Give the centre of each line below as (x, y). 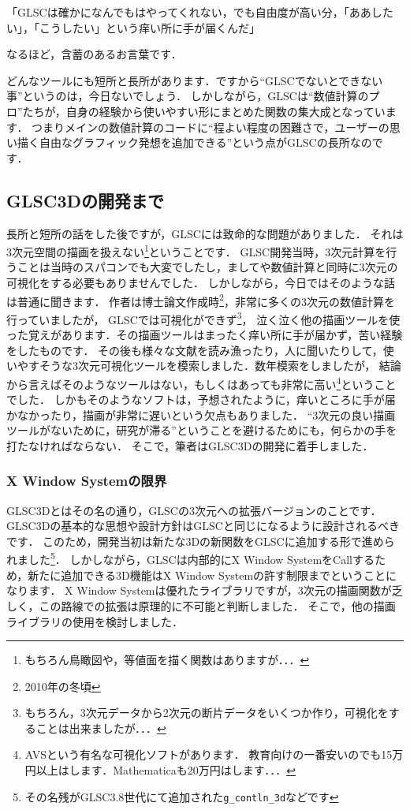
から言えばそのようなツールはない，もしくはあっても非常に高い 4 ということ (201, 383)
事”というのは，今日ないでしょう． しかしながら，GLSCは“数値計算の (188, 96)
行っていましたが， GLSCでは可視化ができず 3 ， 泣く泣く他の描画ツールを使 (203, 318)
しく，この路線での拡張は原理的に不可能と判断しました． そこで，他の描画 (201, 605)
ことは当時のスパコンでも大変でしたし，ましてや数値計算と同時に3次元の (207, 267)
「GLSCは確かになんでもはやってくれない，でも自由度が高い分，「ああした (200, 12)
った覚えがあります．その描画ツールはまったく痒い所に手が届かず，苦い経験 (205, 335)
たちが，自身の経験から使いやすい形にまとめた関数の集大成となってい (204, 111)
